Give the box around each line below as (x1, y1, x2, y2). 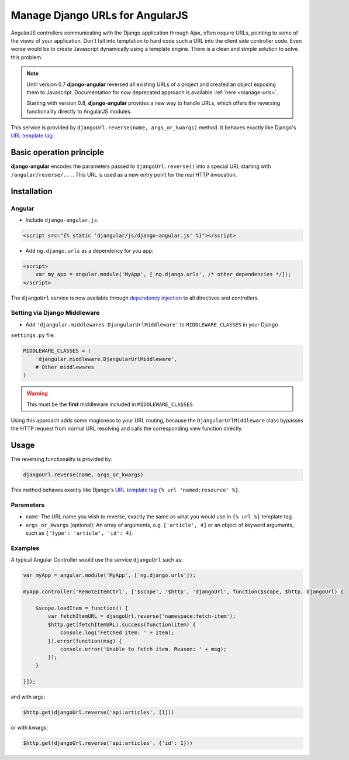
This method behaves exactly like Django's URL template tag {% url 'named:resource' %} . (11, 486, 240, 494)
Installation (11, 186, 53, 196)
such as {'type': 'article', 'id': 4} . (25, 529, 134, 537)
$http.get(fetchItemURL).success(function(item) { (47, 621, 196, 628)
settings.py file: (11, 332, 56, 339)
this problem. (11, 53, 43, 61)
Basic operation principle (11, 147, 105, 157)
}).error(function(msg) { (47, 638, 122, 644)
